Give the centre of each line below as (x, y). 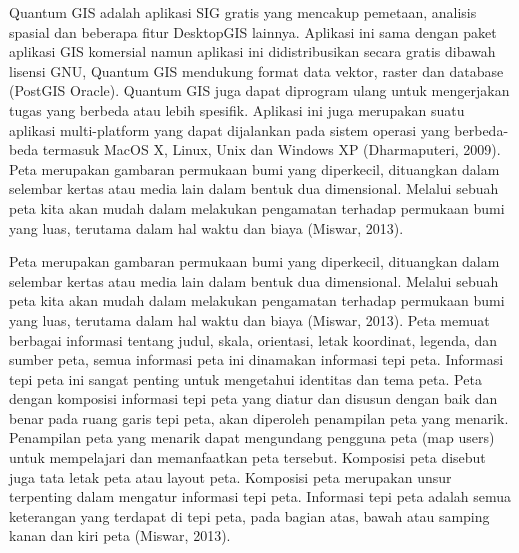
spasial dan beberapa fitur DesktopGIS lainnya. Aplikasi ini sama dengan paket (253, 31)
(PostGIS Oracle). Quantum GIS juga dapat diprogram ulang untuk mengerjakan (259, 90)
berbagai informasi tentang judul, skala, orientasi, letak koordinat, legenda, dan (253, 339)
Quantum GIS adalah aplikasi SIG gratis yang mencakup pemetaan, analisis (243, 12)
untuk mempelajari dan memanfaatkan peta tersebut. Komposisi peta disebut (247, 457)
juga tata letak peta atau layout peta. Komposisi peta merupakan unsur (230, 476)
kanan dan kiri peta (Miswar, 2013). (120, 535)
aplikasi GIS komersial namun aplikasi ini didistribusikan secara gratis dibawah (252, 51)
